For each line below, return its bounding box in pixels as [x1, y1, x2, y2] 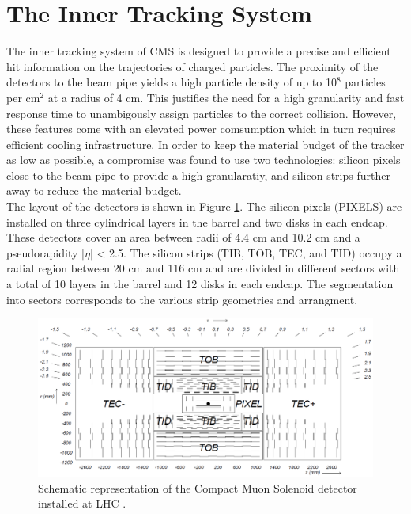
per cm [6, 89, 40, 105]
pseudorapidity [6, 244, 78, 261]
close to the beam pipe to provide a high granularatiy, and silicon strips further [6, 166, 390, 183]
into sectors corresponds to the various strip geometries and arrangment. [6, 291, 358, 307]
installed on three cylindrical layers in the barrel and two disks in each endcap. [6, 213, 388, 230]
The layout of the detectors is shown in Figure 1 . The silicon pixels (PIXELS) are [6, 198, 402, 215]
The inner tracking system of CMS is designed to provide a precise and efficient [6, 43, 391, 59]
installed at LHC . [38, 495, 126, 512]
